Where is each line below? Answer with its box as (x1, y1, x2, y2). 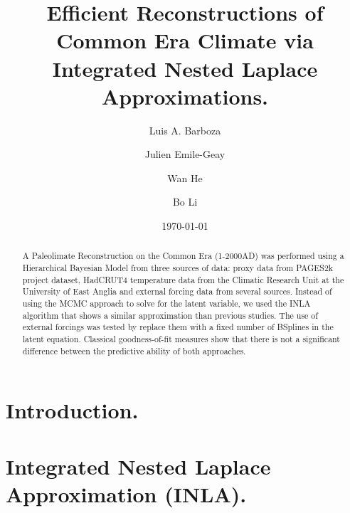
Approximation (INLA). (6, 479, 247, 508)
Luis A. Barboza (149, 122, 221, 137)
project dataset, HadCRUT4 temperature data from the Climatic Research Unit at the (22, 273, 344, 285)
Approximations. (101, 81, 269, 110)
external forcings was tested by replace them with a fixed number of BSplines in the (22, 321, 334, 333)
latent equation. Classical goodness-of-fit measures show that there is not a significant (22, 333, 340, 345)
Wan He (167, 170, 203, 185)
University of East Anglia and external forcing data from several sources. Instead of (22, 285, 332, 297)
